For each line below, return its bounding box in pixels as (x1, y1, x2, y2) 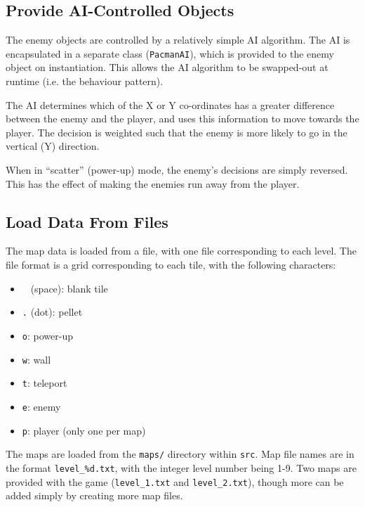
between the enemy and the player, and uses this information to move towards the (6, 111, 359, 126)
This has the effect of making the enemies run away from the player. (6, 176, 300, 191)
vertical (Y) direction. (6, 139, 100, 153)
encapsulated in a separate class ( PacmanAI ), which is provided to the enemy (6, 46, 334, 60)
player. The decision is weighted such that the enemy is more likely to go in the (6, 124, 347, 139)
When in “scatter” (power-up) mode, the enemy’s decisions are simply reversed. (6, 162, 348, 177)
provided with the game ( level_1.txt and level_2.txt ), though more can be (6, 474, 344, 489)
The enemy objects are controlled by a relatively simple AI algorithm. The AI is (6, 32, 350, 47)
